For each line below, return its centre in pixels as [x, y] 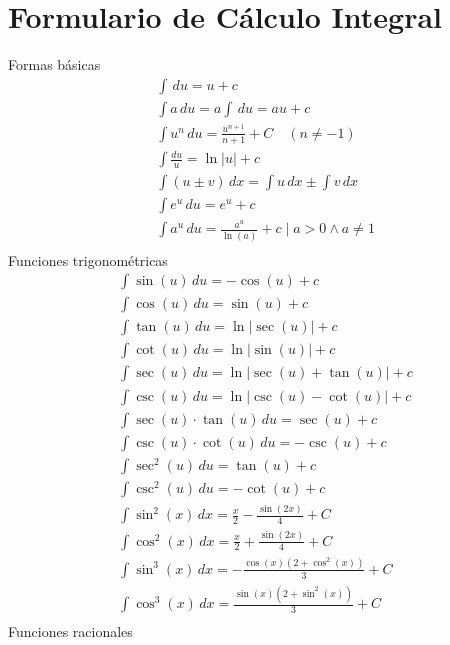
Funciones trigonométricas [88, 259]
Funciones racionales [70, 631]
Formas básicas [54, 64]
